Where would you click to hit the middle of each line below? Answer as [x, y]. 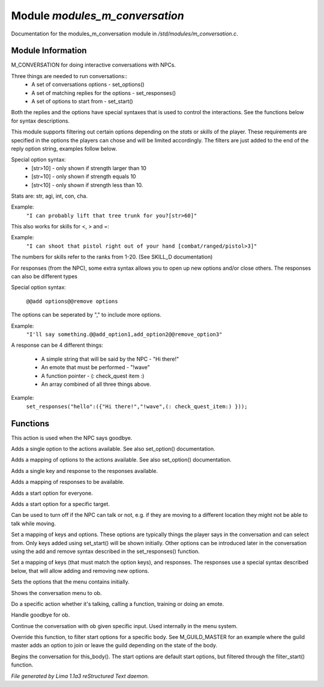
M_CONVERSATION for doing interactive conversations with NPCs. [94, 65]
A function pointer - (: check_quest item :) [93, 376]
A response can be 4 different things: [57, 345]
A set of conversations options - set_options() [88, 85]
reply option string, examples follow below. [64, 148]
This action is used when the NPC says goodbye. [72, 438]
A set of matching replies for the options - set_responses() [104, 93]
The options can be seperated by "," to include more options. [86, 315]
